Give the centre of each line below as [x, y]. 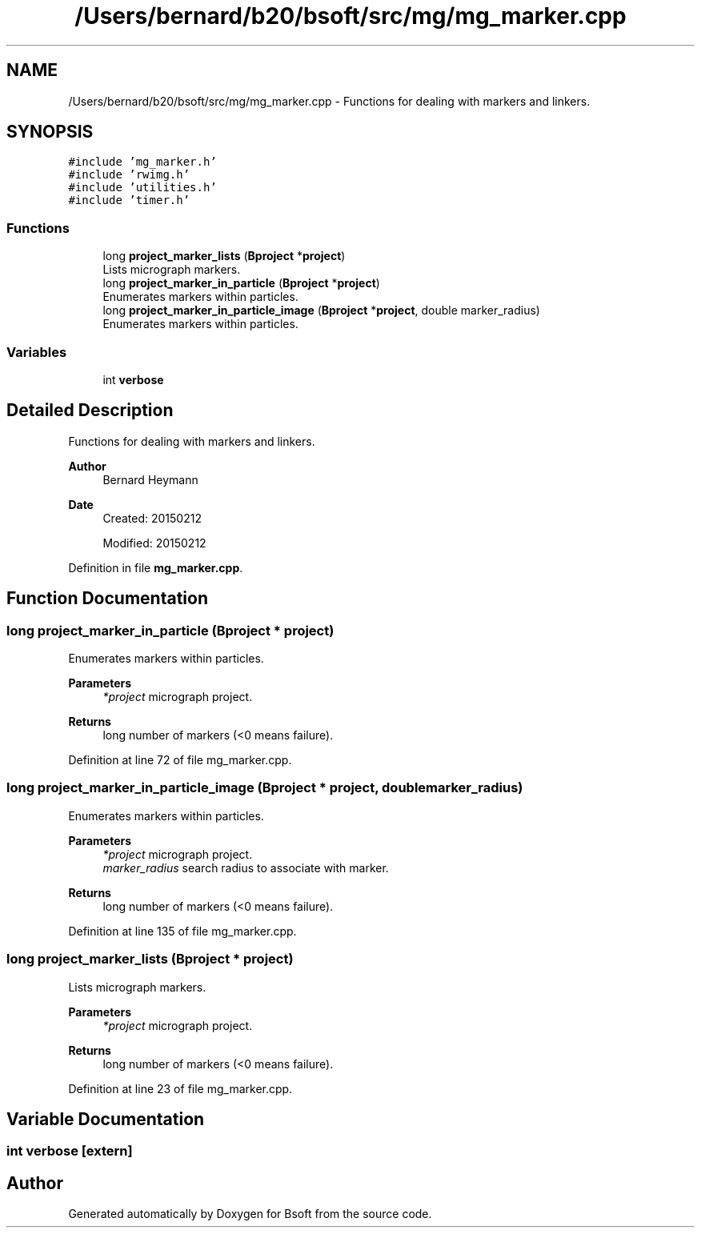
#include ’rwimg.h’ [129, 175]
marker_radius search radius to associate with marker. [246, 867]
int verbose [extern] [70, 1151]
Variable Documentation [106, 1119]
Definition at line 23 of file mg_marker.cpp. [180, 1088]
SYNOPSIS [50, 132]
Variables [37, 352]
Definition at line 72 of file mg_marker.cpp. [180, 760]
